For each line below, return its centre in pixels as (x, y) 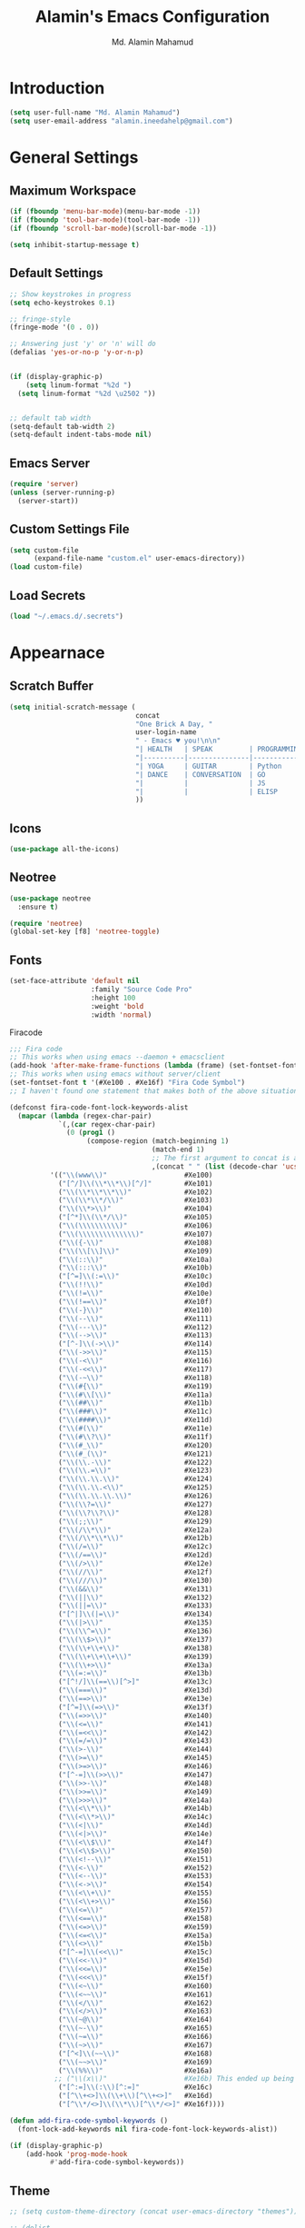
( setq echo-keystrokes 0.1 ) (63, 303)
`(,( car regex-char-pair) (107, 1124)
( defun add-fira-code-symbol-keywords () (89, 2120)
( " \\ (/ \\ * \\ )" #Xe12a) (135, 1530)
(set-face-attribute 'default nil (75, 981)
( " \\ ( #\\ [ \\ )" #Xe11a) (135, 1395)
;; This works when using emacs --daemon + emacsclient (117, 1057)
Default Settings (56, 273)
